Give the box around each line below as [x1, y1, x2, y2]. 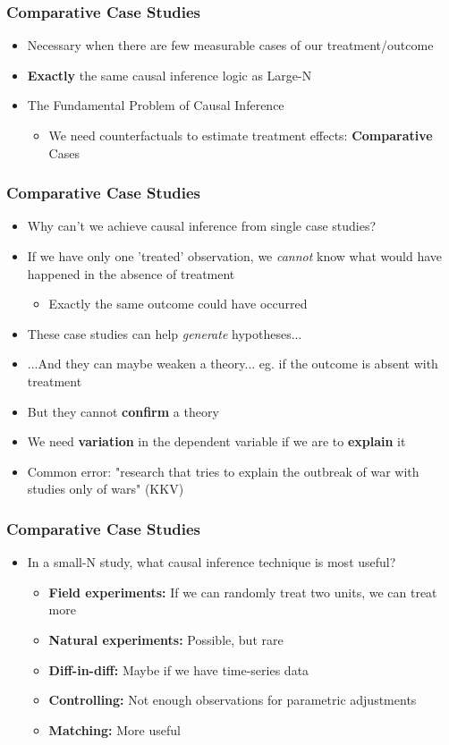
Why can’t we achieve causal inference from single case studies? [27, 216, 377, 235]
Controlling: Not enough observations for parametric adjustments [48, 690, 417, 709]
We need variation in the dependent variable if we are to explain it [27, 432, 406, 451]
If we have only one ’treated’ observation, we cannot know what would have [27, 247, 443, 265]
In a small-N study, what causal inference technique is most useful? [27, 553, 396, 571]
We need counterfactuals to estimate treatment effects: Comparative [48, 126, 433, 144]
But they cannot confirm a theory [27, 402, 219, 420]
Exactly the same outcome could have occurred [48, 294, 308, 313]
